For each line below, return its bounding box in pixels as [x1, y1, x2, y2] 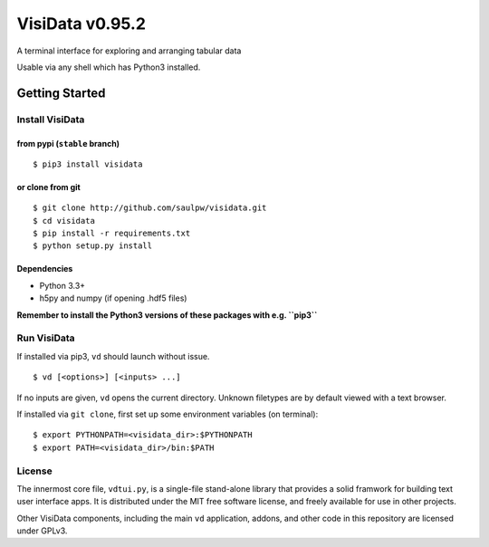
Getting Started [16, 85, 106, 101]
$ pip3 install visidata [33, 158, 143, 169]
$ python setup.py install [33, 241, 153, 251]
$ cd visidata [33, 216, 95, 226]
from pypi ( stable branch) [16, 138, 120, 149]
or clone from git [16, 181, 81, 192]
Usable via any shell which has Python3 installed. [16, 62, 201, 72]
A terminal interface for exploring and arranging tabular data [16, 45, 242, 56]
